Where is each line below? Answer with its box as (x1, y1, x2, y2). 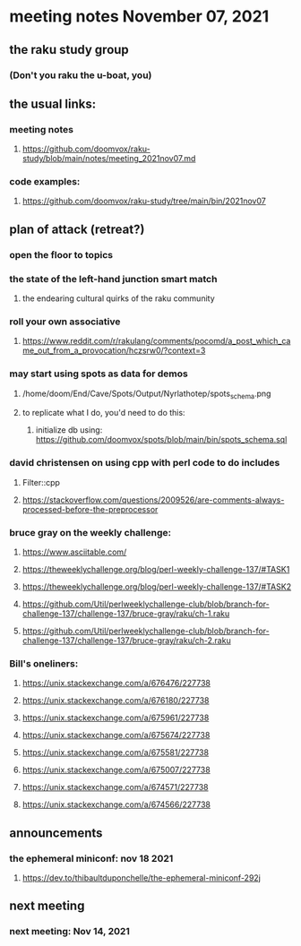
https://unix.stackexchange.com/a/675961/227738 (21, 712, 210, 723)
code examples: (9, 176, 81, 188)
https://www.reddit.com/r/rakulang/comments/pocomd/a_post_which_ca (21, 336, 291, 347)
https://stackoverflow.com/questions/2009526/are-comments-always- (21, 494, 285, 505)
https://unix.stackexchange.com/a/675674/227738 (21, 730, 211, 741)
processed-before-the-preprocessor (21, 503, 159, 514)
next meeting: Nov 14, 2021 (9, 925, 130, 938)
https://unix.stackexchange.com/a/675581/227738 (21, 747, 209, 758)
